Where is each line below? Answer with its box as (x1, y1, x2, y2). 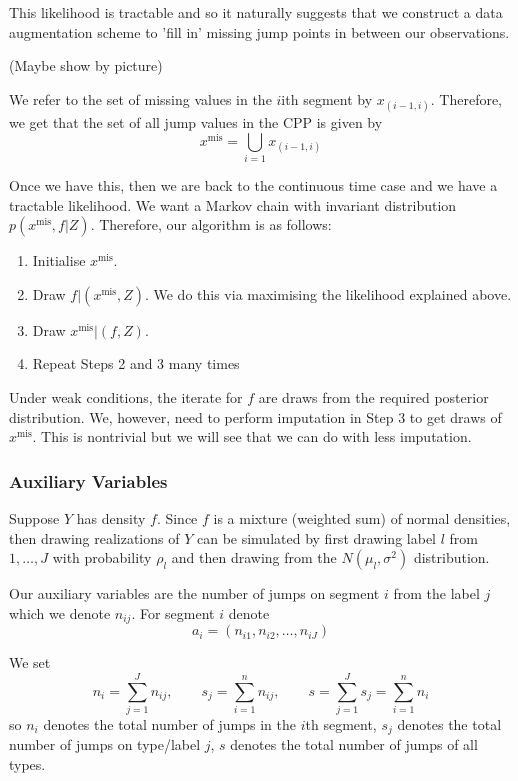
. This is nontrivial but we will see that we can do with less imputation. (32, 426, 472, 447)
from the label (393, 583, 480, 604)
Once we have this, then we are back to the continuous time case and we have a (9, 174, 498, 195)
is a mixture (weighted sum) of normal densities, (213, 507, 511, 528)
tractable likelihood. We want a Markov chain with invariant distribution (9, 194, 457, 215)
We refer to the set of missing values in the (9, 88, 272, 109)
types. (9, 753, 46, 774)
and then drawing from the (171, 547, 337, 568)
